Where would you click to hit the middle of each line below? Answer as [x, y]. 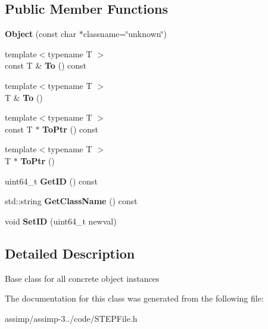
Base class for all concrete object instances [82, 278]
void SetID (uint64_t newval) [61, 221]
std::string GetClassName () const [71, 201]
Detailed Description [70, 253]
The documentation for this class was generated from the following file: [134, 298]
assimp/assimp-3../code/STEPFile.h [71, 318]
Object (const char [41, 34]
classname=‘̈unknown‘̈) [125, 34]
